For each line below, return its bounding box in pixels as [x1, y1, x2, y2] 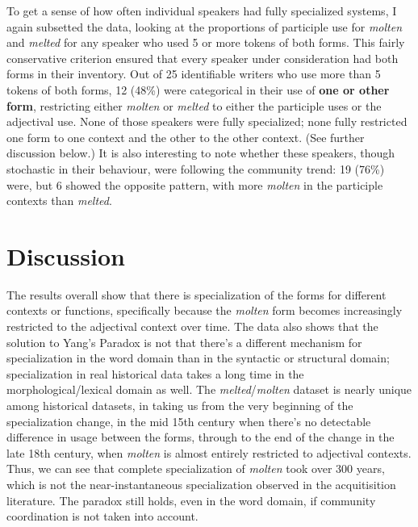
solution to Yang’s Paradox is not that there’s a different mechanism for [6, 333, 362, 350]
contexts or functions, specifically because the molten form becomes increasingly [6, 302, 403, 319]
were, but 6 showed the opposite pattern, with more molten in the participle [6, 176, 383, 193]
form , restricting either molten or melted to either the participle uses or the [6, 97, 382, 114]
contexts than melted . [6, 192, 112, 209]
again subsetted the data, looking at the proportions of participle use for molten [6, 18, 403, 35]
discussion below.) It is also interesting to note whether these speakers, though [6, 144, 395, 161]
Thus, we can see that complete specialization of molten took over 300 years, [6, 460, 385, 477]
